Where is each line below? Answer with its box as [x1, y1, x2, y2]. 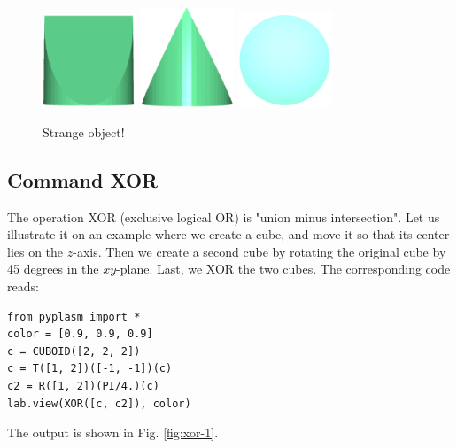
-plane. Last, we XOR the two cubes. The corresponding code [116, 259, 451, 278]
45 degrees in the [7, 259, 99, 278]
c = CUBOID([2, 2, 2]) [7, 344, 141, 358]
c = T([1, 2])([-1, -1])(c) [7, 362, 173, 375]
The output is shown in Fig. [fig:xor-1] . [7, 423, 219, 442]
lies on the [7, 242, 64, 260]
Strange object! [43, 122, 125, 141]
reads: [7, 276, 39, 295]
